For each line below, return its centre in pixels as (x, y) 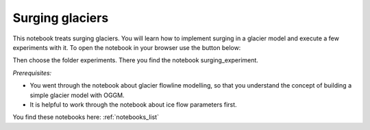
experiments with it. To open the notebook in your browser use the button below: (127, 47)
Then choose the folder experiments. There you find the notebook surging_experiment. (135, 60)
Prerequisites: (32, 73)
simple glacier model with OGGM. (77, 95)
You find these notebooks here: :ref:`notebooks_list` (86, 117)
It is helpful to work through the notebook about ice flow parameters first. (133, 104)
